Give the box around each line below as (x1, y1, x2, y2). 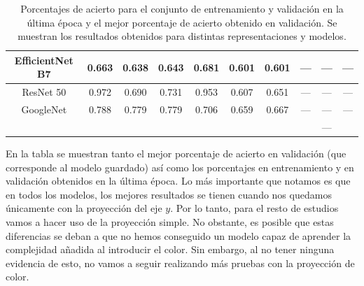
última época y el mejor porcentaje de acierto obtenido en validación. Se (27, 15, 337, 29)
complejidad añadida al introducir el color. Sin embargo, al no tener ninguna (6, 242, 335, 257)
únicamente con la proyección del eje (6, 201, 162, 215)
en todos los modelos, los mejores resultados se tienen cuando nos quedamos (6, 187, 332, 201)
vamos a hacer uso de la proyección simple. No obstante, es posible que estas (6, 214, 334, 229)
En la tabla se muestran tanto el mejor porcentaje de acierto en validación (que (6, 146, 346, 160)
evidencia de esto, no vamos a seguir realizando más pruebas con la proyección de (6, 255, 355, 270)
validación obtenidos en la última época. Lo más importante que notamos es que (6, 173, 351, 188)
